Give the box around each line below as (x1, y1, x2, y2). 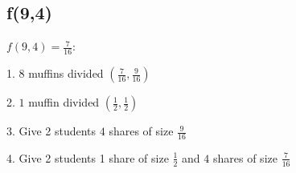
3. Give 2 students (6, 123, 97, 139)
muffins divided (28, 65, 104, 82)
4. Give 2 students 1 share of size (6, 149, 169, 166)
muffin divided (28, 94, 100, 111)
